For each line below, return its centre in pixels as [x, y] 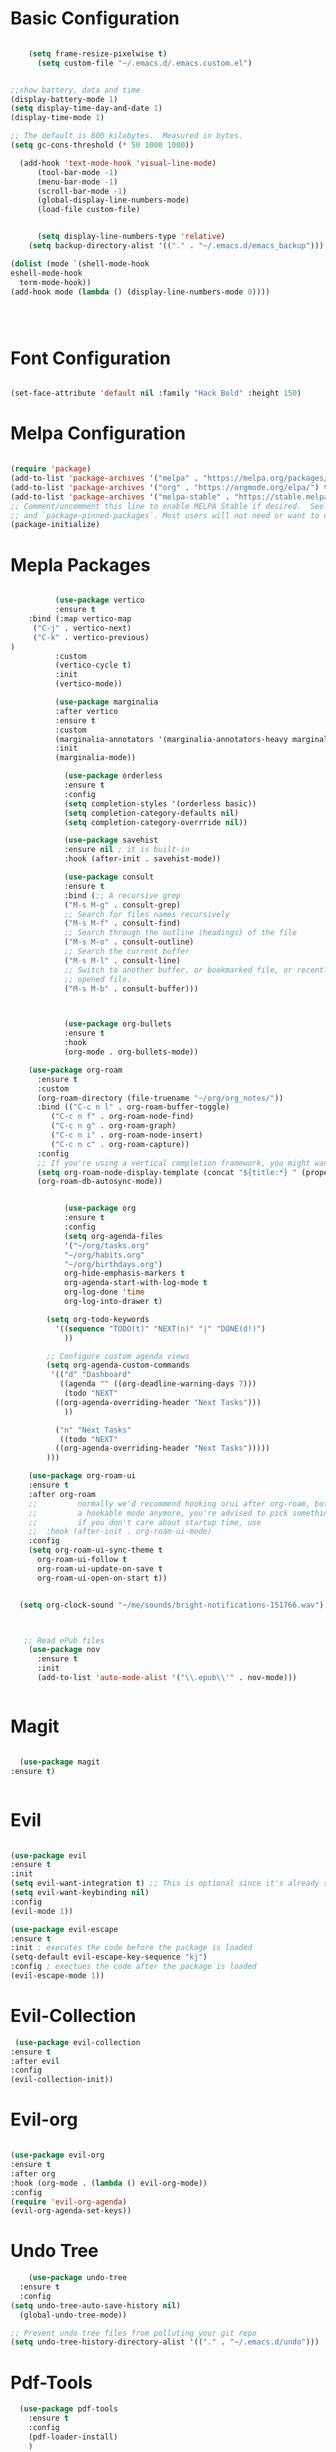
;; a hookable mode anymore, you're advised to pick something [180, 1513]
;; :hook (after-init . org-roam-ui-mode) [120, 1532]
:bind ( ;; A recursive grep [122, 895]
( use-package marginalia [106, 702]
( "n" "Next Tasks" [93, 1430]
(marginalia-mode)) [95, 758]
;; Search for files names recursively [146, 914]
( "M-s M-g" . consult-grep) [122, 905]
